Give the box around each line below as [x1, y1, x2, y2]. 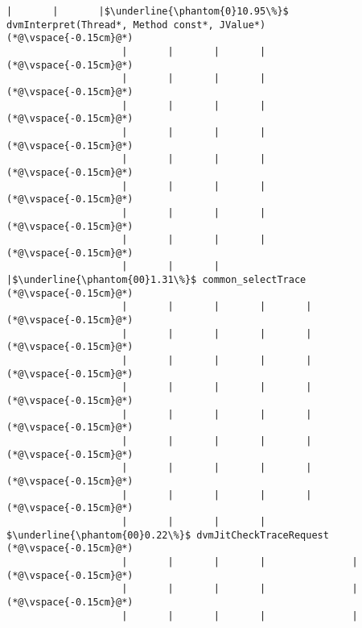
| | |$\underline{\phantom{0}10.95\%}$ [6, 6, 289, 17]
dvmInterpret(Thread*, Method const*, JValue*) [6, 19, 266, 31]
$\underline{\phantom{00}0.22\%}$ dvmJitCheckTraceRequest [6, 529, 329, 541]
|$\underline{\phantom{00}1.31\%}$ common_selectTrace [6, 274, 306, 286]
